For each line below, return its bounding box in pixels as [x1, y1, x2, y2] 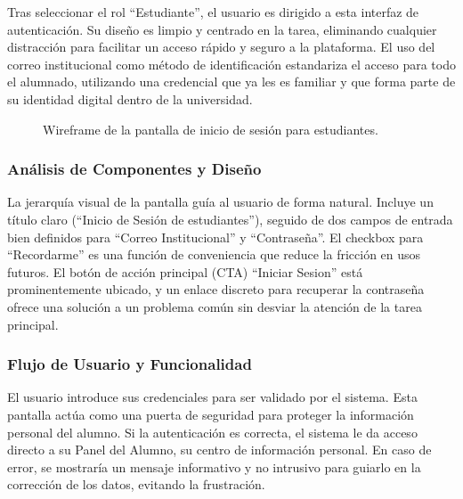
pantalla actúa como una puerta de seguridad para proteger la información [7, 405, 414, 423]
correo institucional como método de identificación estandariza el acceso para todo [7, 54, 456, 73]
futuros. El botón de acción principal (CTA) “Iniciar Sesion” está [7, 262, 363, 281]
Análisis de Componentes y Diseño [7, 158, 262, 180]
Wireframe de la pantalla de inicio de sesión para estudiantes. [43, 119, 378, 138]
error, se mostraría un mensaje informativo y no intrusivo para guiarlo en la [7, 457, 421, 476]
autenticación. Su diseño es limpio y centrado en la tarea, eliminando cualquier [7, 20, 437, 38]
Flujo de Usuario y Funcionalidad [7, 353, 252, 375]
